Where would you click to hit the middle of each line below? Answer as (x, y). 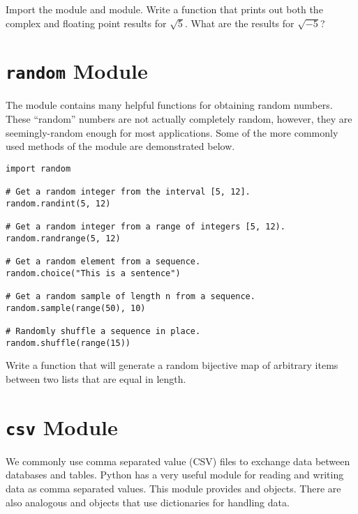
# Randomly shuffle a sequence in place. (103, 331)
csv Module (62, 426)
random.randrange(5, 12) (63, 238)
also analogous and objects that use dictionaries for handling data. (148, 502)
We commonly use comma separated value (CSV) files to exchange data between (178, 461)
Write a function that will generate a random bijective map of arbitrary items (172, 365)
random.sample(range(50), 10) (76, 308)
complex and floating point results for (86, 23)
